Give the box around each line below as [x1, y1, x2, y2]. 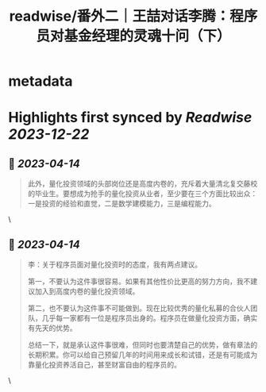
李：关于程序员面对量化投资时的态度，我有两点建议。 [27, 259, 202, 269]
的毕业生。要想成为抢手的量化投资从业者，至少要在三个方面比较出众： [27, 189, 258, 198]
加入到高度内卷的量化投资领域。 [34, 286, 140, 296]
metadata [8, 72, 73, 90]
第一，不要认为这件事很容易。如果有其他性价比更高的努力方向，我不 [27, 277, 251, 286]
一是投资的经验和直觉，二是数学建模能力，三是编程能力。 [27, 199, 216, 209]
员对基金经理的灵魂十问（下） [35, 27, 231, 45]
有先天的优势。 [27, 323, 77, 332]
